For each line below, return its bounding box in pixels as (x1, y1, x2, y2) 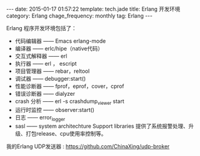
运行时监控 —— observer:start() (15, 106, 95, 113)
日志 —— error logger (15, 113, 65, 122)
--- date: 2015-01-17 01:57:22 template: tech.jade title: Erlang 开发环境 (6, 5, 181, 13)
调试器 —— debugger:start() (15, 75, 86, 82)
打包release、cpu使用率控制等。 (25, 129, 107, 137)
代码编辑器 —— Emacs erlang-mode (15, 37, 106, 45)
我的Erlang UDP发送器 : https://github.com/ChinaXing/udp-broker (6, 143, 170, 150)
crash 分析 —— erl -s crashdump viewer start (15, 98, 125, 106)
